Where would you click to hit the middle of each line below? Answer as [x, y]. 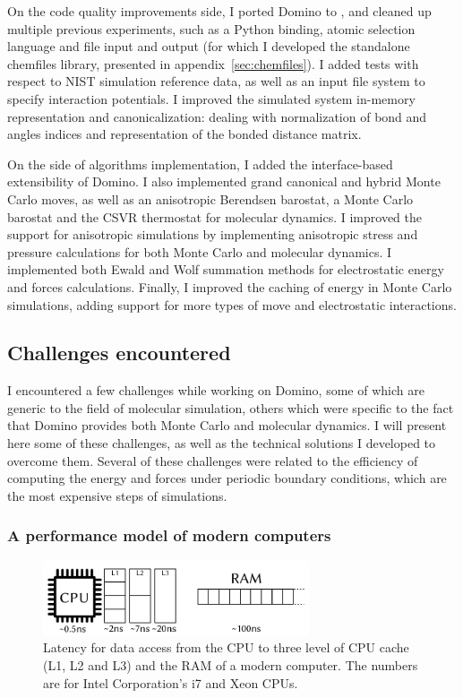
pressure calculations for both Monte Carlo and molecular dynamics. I [200, 251]
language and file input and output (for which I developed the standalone [209, 46]
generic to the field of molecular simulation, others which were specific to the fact [231, 407]
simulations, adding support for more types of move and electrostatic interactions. [232, 304]
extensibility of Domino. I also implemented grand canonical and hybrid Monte [224, 181]
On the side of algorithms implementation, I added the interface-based [200, 164]
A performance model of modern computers [169, 535]
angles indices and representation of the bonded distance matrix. [184, 134]
